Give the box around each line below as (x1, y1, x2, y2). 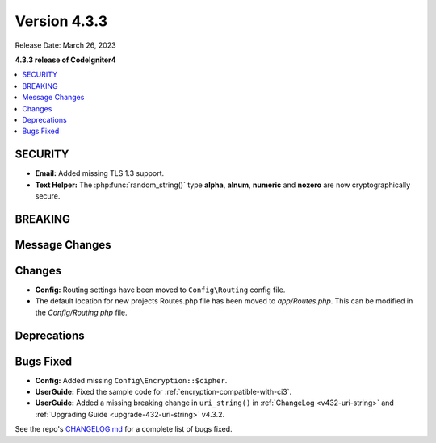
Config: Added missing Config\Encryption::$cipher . (35, 375, 228, 385)
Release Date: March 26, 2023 (15, 40, 116, 50)
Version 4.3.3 (15, 12, 108, 30)
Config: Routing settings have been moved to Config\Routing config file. (35, 285, 286, 295)
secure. (35, 190, 61, 201)
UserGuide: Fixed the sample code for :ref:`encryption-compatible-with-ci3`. (35, 387, 292, 396)
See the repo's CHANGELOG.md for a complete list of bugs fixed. (15, 424, 233, 434)
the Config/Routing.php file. (35, 307, 128, 317)
